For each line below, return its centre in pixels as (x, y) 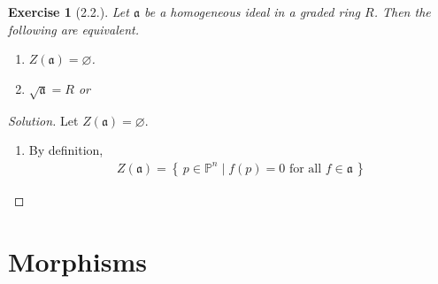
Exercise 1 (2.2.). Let (69, 12)
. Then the (402, 12)
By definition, (66, 150)
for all (305, 169)
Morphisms (77, 261)
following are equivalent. (73, 29)
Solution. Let (43, 120)
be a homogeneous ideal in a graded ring (252, 12)
